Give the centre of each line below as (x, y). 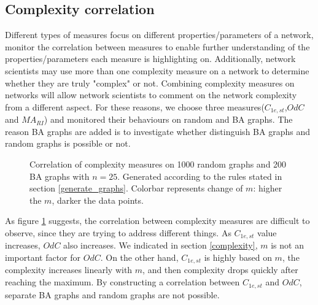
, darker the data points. (98, 200)
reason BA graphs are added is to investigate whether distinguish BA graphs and (157, 131)
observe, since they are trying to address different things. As (118, 232)
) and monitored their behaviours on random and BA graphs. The (168, 119)
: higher (268, 188)
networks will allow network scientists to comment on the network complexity (151, 95)
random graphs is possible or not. (68, 143)
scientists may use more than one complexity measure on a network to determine (157, 70)
